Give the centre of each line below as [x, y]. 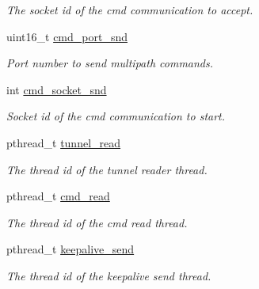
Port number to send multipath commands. [110, 63]
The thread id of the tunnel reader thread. [107, 169]
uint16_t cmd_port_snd [67, 36]
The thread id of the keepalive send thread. [109, 275]
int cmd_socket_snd [57, 89]
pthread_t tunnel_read [64, 142]
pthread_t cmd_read [58, 196]
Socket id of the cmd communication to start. [116, 116]
